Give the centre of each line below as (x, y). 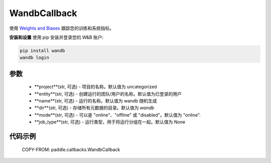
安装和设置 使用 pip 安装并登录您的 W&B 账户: (56, 37)
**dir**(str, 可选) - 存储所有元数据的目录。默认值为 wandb (94, 108)
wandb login (35, 58)
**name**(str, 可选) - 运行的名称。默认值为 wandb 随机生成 (96, 101)
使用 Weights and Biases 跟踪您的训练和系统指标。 (62, 28)
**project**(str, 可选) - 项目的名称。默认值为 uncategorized (96, 87)
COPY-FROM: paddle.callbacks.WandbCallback (71, 149)
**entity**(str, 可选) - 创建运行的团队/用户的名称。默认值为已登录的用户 (108, 94)
